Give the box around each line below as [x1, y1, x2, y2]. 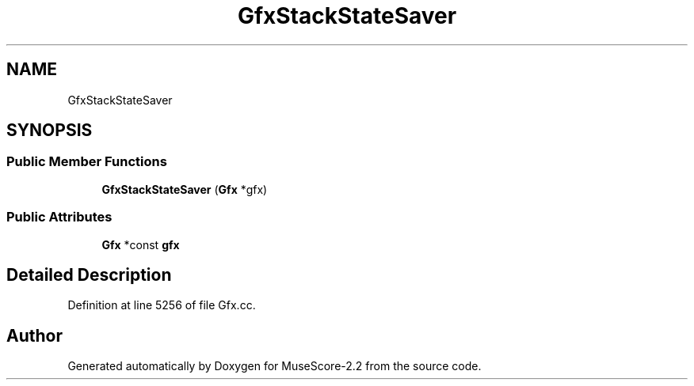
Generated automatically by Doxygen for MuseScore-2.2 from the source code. [67, 359, 482, 373]
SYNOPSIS [6, 120, 93, 141]
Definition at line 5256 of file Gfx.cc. [67, 298, 256, 312]
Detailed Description [6, 264, 172, 285]
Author [6, 325, 63, 346]
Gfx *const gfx [101, 237, 180, 252]
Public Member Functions [6, 153, 167, 170]
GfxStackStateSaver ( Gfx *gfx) [101, 182, 268, 196]
